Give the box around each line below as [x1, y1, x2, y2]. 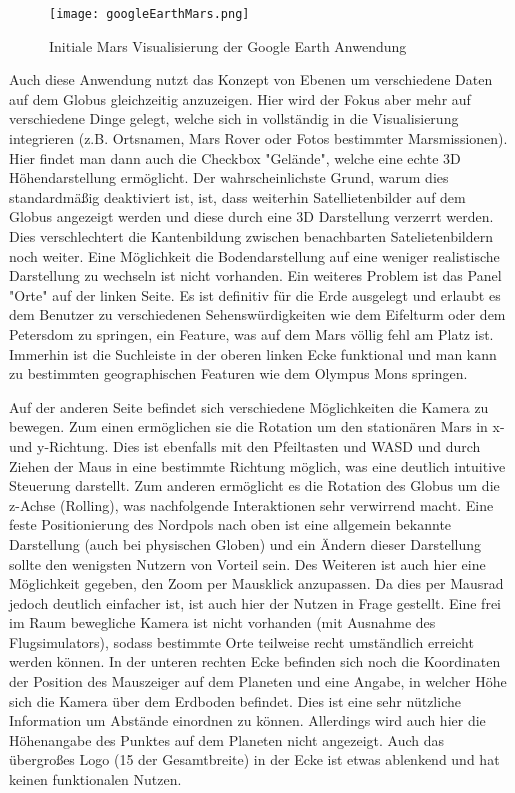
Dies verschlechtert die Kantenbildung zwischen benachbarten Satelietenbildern [9, 226, 493, 246]
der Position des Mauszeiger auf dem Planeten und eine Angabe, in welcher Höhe [9, 671, 507, 692]
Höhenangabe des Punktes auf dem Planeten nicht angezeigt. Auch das [9, 729, 445, 750]
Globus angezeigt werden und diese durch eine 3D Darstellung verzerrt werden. [9, 206, 494, 227]
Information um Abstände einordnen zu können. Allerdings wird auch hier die [9, 710, 486, 731]
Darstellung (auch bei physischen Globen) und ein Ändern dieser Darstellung [9, 533, 482, 554]
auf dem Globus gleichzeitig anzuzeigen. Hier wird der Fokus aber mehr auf [9, 88, 471, 109]
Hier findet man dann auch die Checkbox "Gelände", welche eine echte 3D [9, 147, 461, 168]
